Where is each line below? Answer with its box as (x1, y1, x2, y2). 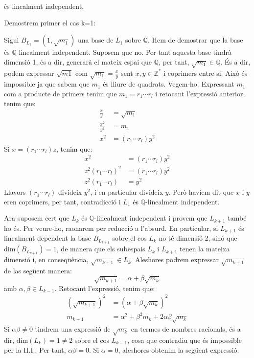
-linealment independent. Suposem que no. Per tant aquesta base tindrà (16, 47, 231, 57)
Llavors (4, 187, 26, 197)
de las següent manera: (4, 265, 72, 275)
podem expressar (4, 67, 54, 78)
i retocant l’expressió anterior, (155, 88, 245, 98)
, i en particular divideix (90, 187, 163, 197)
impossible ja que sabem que (4, 79, 90, 89)
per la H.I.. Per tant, (4, 344, 66, 355)
